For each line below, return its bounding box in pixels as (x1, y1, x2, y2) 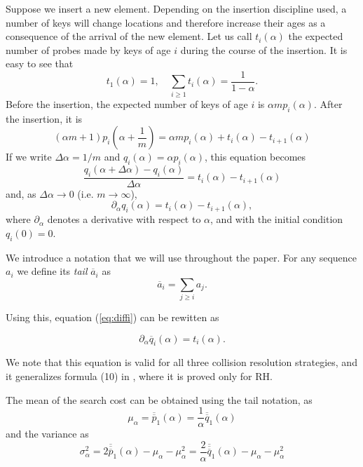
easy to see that (6, 56, 74, 71)
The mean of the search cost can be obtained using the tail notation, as (6, 392, 313, 407)
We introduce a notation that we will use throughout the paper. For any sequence (6, 250, 357, 264)
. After (313, 96, 343, 111)
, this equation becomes (205, 149, 306, 164)
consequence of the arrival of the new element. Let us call (6, 29, 252, 43)
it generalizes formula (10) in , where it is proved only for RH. (6, 369, 273, 384)
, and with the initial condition (210, 212, 343, 226)
